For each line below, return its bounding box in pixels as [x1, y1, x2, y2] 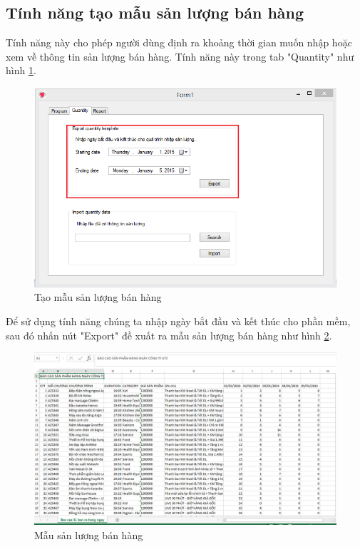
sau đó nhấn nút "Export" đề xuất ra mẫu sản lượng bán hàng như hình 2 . [6, 327, 332, 342]
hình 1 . [6, 63, 36, 78]
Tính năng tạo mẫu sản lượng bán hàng [6, 1, 304, 24]
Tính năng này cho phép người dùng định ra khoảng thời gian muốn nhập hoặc [6, 35, 352, 50]
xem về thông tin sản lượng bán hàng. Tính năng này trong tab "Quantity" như [6, 48, 354, 63]
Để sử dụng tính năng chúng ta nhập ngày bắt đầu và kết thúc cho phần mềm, [6, 313, 351, 328]
